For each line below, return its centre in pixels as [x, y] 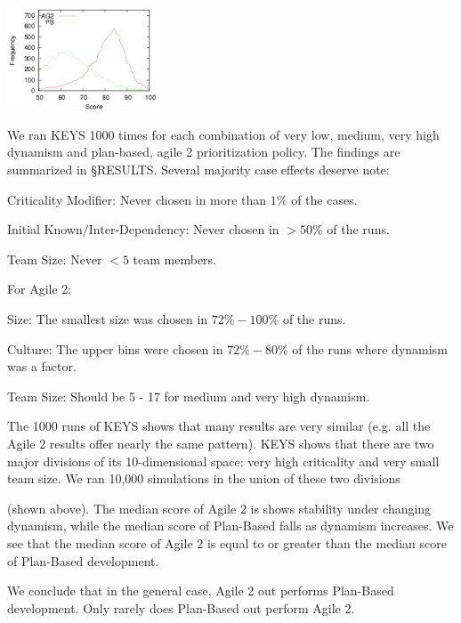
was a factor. [42, 366]
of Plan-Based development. [83, 560]
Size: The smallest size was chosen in [108, 318]
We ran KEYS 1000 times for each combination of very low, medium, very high [223, 134]
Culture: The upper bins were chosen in [115, 348]
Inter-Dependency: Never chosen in [184, 229]
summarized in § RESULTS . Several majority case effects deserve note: [198, 170]
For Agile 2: [40, 289]
